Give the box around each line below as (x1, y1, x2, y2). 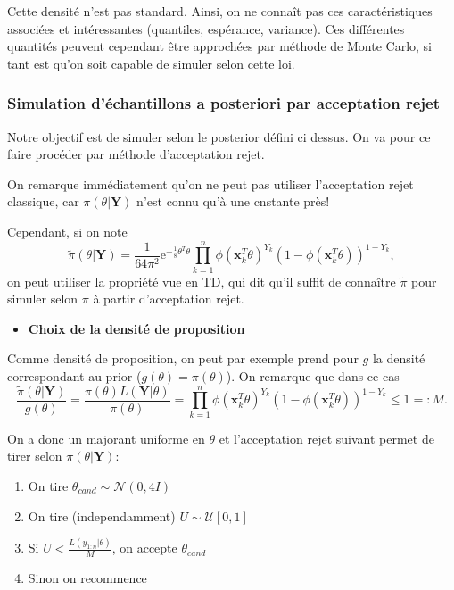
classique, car (7, 192, 79, 211)
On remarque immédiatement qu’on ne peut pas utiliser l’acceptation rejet (7, 174, 414, 193)
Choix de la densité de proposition (28, 319, 245, 337)
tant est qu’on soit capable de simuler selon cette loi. (7, 54, 295, 72)
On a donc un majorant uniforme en (7, 428, 205, 447)
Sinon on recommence (28, 569, 147, 587)
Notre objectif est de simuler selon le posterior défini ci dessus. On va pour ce (7, 127, 431, 145)
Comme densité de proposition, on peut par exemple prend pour (7, 349, 359, 368)
